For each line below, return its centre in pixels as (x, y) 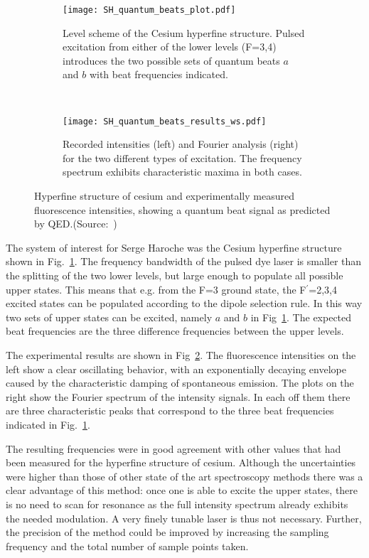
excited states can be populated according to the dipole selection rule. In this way (184, 303)
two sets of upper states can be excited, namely (109, 317)
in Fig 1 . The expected (301, 317)
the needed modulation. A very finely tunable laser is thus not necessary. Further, (184, 518)
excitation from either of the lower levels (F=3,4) (170, 47)
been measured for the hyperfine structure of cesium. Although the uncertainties (181, 462)
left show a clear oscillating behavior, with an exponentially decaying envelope (176, 369)
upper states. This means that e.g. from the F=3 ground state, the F (156, 289)
